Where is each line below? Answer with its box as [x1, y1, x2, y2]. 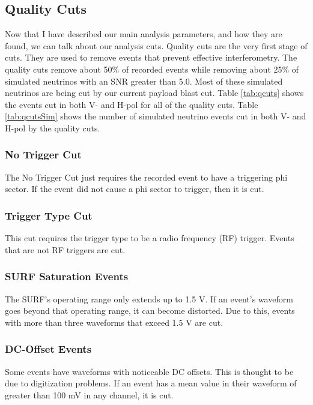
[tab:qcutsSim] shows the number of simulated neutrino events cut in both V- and [5, 110, 306, 122]
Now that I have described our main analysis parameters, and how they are [5, 28, 282, 40]
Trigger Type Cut [5, 208, 93, 223]
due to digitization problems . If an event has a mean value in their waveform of [5, 377, 297, 389]
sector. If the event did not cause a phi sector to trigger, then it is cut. [5, 182, 264, 195]
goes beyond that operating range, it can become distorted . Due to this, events [5, 304, 295, 317]
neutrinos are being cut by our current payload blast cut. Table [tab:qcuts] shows [5, 86, 304, 99]
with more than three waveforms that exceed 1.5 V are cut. [5, 316, 223, 328]
